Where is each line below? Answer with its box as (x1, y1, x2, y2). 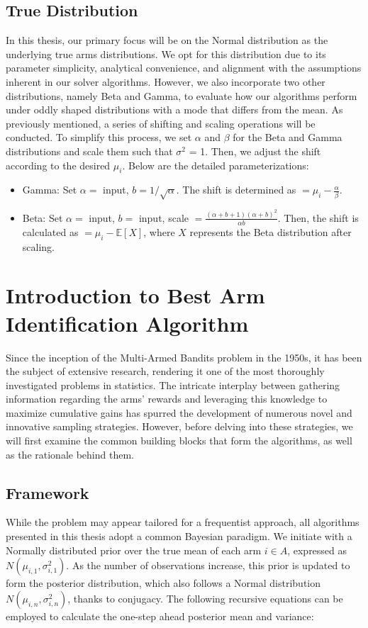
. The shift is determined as (176, 182, 296, 197)
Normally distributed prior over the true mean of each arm (6, 542, 262, 557)
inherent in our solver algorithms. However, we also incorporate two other (6, 74, 325, 89)
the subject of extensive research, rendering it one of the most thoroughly (6, 364, 325, 379)
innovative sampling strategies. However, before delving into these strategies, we (6, 419, 353, 434)
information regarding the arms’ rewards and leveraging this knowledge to (6, 391, 328, 406)
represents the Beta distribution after (189, 224, 352, 239)
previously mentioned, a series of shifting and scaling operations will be (6, 116, 316, 130)
